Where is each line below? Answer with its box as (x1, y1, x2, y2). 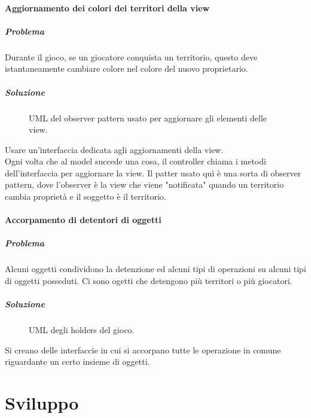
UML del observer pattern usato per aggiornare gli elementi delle (29, 111, 267, 124)
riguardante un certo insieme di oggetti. (5, 355, 150, 368)
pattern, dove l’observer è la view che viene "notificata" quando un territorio (5, 178, 284, 191)
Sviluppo (5, 390, 79, 415)
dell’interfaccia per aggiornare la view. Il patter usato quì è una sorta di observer (5, 166, 301, 179)
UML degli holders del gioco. (29, 324, 135, 336)
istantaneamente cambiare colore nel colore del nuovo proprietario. (5, 62, 248, 75)
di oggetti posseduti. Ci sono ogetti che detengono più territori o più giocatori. (5, 274, 292, 286)
